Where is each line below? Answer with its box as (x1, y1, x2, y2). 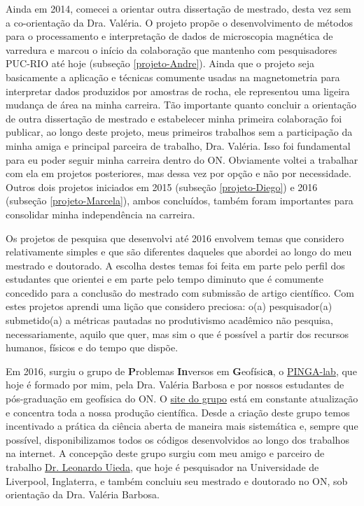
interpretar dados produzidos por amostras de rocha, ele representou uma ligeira (6, 83, 350, 98)
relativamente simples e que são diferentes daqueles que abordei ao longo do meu (6, 244, 352, 259)
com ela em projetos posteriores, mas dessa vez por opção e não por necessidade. (6, 166, 351, 181)
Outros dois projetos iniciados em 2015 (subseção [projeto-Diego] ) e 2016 (6, 179, 318, 194)
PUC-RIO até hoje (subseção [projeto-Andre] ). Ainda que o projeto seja (6, 56, 314, 71)
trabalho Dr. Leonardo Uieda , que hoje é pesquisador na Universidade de (6, 460, 319, 474)
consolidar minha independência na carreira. (6, 206, 195, 221)
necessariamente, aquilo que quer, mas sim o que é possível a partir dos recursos (6, 326, 349, 341)
